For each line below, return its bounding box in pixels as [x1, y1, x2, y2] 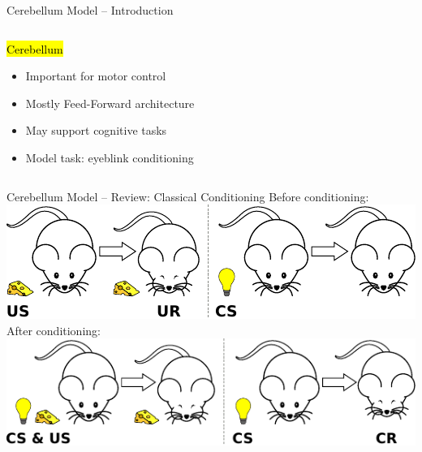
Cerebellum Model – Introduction [6, 2, 174, 18]
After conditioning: [6, 321, 101, 338]
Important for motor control [25, 67, 166, 84]
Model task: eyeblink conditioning [25, 149, 194, 166]
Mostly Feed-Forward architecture [25, 94, 195, 111]
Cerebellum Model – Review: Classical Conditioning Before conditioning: [6, 187, 369, 204]
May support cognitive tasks [25, 122, 167, 139]
